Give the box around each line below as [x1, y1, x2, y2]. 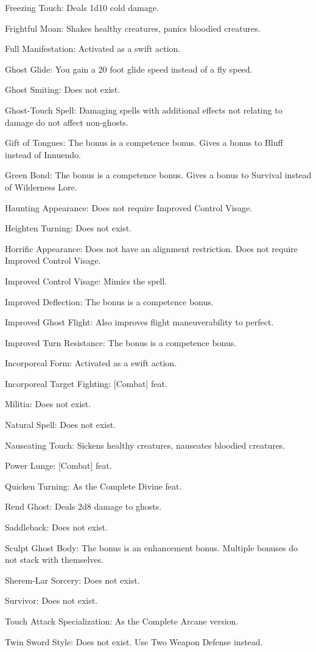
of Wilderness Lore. [5, 180, 77, 193]
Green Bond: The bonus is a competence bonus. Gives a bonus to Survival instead [5, 168, 312, 181]
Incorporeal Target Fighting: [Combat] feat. [5, 377, 167, 389]
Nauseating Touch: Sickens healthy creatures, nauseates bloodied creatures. [5, 438, 286, 451]
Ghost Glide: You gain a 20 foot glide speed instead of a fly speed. [5, 62, 253, 75]
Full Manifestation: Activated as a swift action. [5, 42, 181, 55]
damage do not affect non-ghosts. [5, 115, 128, 128]
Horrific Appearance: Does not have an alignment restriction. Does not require [5, 242, 298, 255]
